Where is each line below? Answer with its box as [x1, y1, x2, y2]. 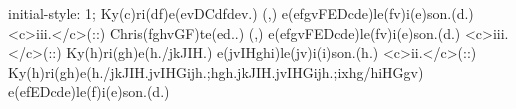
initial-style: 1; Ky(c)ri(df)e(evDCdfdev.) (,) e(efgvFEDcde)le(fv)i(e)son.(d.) [8, 3, 474, 23]
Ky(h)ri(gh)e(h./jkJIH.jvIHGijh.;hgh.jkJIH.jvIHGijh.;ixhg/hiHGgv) [8, 61, 424, 82]
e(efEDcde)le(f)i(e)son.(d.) [8, 81, 170, 102]
